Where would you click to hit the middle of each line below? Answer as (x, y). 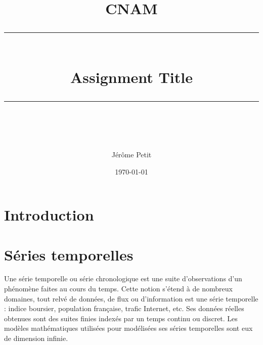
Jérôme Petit (131, 154)
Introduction (49, 215)
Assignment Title (131, 77)
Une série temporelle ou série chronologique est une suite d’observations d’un (123, 278)
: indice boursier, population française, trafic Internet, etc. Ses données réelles (124, 308)
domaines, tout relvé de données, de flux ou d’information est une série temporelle (131, 298)
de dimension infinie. (36, 338)
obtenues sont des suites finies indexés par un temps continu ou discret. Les (121, 318)
